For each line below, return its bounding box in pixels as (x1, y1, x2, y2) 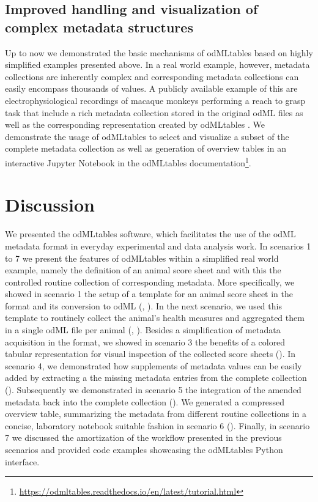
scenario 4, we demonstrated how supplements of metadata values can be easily (5, 359, 302, 372)
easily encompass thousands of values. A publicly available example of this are (5, 82, 298, 95)
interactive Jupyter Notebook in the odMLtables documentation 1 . (5, 154, 251, 169)
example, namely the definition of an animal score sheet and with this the (5, 264, 281, 276)
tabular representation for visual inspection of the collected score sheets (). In (5, 347, 296, 360)
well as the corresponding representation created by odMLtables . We (5, 118, 265, 131)
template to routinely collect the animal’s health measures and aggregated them (5, 311, 305, 324)
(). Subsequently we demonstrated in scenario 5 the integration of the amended (5, 383, 301, 396)
